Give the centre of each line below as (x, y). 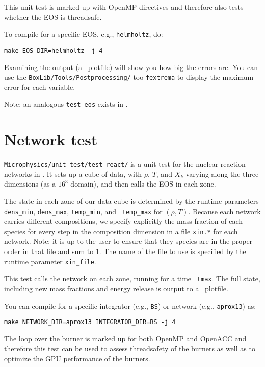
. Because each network (224, 211)
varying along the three (222, 174)
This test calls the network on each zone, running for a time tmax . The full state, (132, 278)
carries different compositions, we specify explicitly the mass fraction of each (124, 221)
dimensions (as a (30, 184)
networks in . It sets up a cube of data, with (73, 174)
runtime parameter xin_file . (50, 261)
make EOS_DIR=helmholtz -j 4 (54, 50)
